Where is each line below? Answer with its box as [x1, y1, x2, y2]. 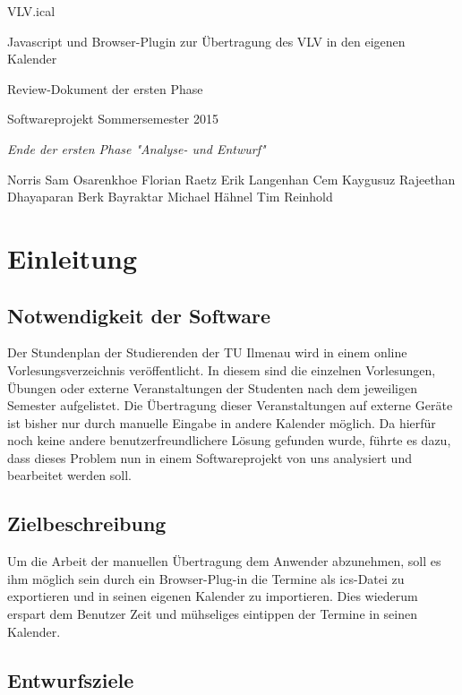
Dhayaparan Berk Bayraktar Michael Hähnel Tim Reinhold [7, 187, 333, 206]
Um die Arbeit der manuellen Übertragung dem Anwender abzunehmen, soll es [7, 552, 441, 571]
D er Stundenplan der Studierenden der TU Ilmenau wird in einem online [7, 343, 407, 362]
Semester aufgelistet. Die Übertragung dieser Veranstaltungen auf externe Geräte [7, 396, 453, 415]
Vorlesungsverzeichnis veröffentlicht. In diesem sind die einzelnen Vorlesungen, [7, 360, 436, 379]
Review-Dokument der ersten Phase [7, 79, 203, 98]
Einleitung [7, 239, 138, 276]
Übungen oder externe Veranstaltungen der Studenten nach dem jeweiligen [7, 378, 417, 397]
